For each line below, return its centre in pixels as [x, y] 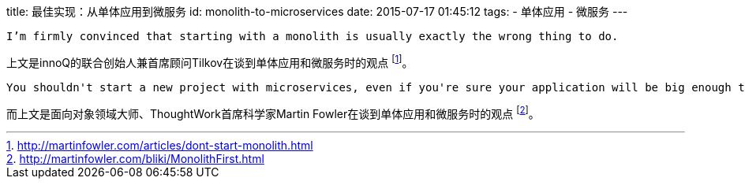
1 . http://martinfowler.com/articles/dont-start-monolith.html [160, 146]
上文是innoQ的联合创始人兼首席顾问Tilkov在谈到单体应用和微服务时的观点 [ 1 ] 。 [210, 61]
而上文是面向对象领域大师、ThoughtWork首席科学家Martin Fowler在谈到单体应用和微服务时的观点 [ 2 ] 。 [273, 112]
